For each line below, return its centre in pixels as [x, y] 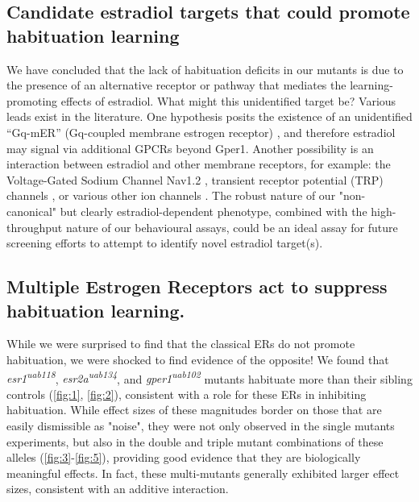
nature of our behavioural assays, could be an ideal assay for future [232, 227]
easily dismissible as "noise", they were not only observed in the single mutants [201, 425]
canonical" [32, 211]
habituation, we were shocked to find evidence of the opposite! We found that [198, 359]
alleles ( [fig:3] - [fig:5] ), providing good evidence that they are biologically [184, 457]
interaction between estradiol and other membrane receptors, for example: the [199, 164]
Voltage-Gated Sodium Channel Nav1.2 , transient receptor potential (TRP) [195, 179]
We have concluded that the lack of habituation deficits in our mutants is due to [205, 69]
